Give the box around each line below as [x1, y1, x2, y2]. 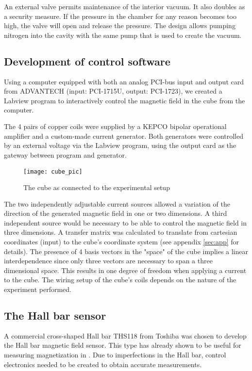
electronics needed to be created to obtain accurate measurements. [4, 359, 202, 369]
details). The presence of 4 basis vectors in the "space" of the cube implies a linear [4, 246, 249, 256]
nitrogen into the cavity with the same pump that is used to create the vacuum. [4, 30, 242, 40]
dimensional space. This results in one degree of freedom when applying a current [4, 265, 247, 275]
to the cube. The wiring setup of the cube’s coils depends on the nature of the [4, 274, 236, 285]
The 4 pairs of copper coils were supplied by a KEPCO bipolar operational [4, 121, 227, 131]
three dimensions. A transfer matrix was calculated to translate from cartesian [4, 227, 237, 237]
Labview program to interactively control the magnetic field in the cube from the [4, 95, 245, 105]
